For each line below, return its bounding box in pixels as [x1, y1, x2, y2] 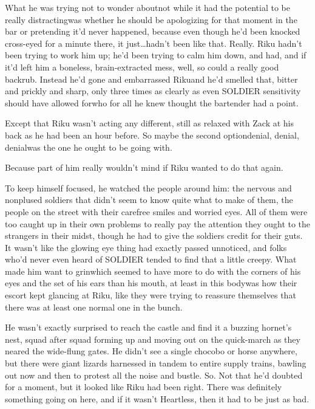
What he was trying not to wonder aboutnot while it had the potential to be [5, 1, 290, 13]
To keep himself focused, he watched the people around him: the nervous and [5, 181, 292, 194]
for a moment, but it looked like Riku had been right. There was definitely [5, 380, 282, 393]
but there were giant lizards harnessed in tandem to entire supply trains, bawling [5, 357, 307, 369]
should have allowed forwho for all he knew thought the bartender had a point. [5, 96, 299, 109]
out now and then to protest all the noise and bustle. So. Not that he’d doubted [5, 368, 303, 381]
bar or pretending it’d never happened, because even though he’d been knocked [5, 25, 300, 38]
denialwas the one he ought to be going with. [5, 140, 172, 153]
